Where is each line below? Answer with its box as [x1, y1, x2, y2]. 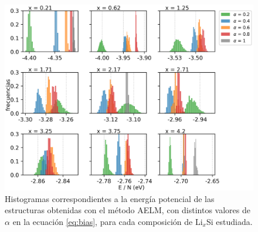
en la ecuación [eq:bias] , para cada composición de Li [12, 215, 203, 227]
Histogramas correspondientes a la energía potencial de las [5, 192, 215, 204]
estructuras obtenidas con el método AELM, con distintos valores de [5, 204, 251, 216]
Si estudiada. [206, 215, 253, 227]
